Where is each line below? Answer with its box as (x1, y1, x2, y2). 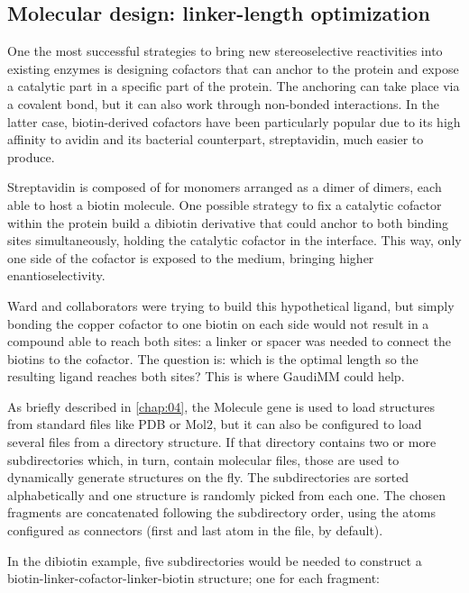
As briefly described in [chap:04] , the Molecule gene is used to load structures (7, 397, 435, 415)
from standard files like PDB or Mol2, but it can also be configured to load (7, 415, 422, 433)
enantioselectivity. (7, 266, 106, 285)
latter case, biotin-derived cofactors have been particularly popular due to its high (7, 112, 461, 131)
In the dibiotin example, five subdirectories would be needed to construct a (7, 551, 422, 570)
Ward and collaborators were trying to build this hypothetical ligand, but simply (7, 296, 455, 315)
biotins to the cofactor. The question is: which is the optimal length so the (7, 349, 418, 368)
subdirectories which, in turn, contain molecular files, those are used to (7, 450, 400, 469)
